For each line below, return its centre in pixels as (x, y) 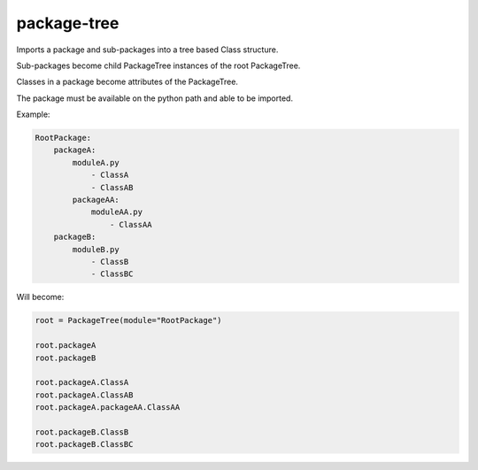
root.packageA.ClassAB (84, 395)
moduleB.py (96, 249)
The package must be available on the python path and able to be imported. (155, 98)
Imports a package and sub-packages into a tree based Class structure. (147, 50)
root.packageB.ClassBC (84, 444)
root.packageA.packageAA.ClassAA (108, 408)
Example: (33, 114)
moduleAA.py (117, 212)
